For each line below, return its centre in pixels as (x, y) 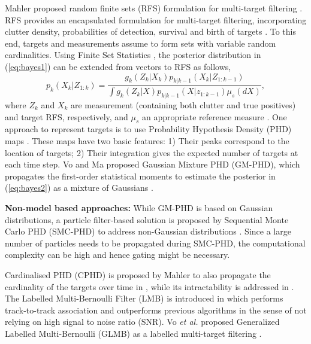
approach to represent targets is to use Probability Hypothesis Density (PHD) (148, 129)
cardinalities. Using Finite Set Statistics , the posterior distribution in (133, 55)
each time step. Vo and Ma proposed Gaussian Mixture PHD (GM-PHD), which (153, 164)
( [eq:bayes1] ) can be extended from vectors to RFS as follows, (118, 66)
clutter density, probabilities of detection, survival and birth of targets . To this (150, 31)
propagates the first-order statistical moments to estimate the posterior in (140, 176)
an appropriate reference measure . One (215, 116)
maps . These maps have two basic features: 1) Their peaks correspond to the (147, 141)
